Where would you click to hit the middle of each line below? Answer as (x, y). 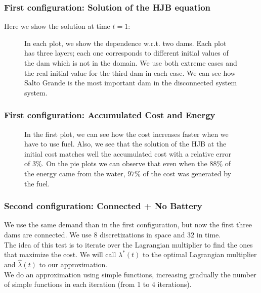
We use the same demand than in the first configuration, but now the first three (128, 225)
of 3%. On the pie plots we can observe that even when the (116, 163)
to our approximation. (73, 264)
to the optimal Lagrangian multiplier (200, 254)
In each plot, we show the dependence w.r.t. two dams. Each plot (125, 43)
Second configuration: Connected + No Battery (103, 206)
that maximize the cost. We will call (60, 254)
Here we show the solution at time (57, 26)
